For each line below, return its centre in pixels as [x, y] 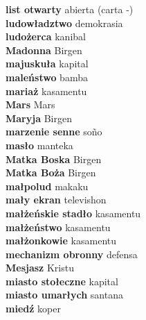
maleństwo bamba [47, 77]
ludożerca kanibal [46, 36]
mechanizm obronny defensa [72, 254]
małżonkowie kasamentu [61, 241]
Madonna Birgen [44, 50]
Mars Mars [30, 104]
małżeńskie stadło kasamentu [73, 213]
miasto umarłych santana [64, 295]
